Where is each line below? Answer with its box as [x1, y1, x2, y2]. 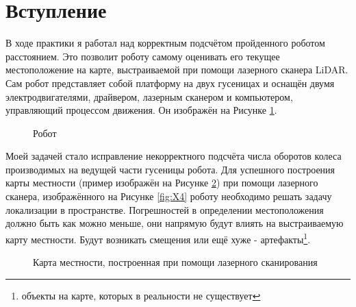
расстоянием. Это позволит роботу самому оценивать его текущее [5, 49, 280, 63]
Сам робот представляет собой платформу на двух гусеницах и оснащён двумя [5, 75, 335, 90]
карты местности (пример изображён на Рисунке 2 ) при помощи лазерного [5, 175, 318, 190]
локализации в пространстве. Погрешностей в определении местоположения [5, 202, 324, 217]
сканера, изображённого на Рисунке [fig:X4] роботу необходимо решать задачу [5, 189, 332, 204]
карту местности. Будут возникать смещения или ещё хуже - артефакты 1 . [5, 230, 311, 246]
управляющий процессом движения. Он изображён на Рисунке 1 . [5, 103, 277, 117]
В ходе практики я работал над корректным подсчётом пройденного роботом [5, 36, 325, 50]
